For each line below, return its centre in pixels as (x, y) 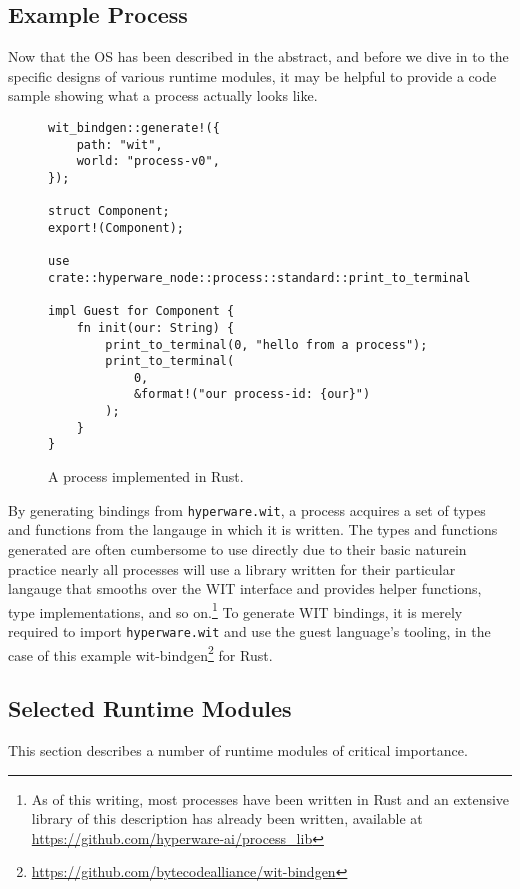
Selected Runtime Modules (150, 708)
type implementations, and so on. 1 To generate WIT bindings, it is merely (235, 610)
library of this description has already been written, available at (227, 818)
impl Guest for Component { (141, 311)
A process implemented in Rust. (146, 476)
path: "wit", (119, 144)
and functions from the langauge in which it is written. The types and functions (253, 529)
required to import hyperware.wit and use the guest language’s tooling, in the (249, 630)
